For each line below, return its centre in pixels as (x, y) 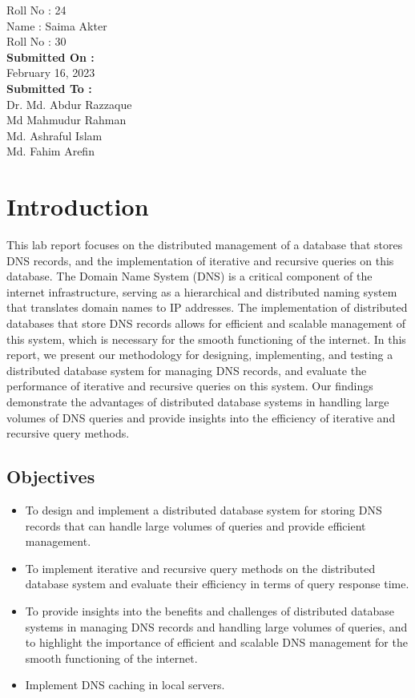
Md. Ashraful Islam (54, 135)
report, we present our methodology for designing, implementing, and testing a (200, 355)
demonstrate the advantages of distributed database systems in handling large (198, 401)
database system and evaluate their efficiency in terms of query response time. (217, 584)
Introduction (78, 206)
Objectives (51, 476)
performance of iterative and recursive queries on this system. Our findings (190, 386)
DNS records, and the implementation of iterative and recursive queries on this (200, 260)
